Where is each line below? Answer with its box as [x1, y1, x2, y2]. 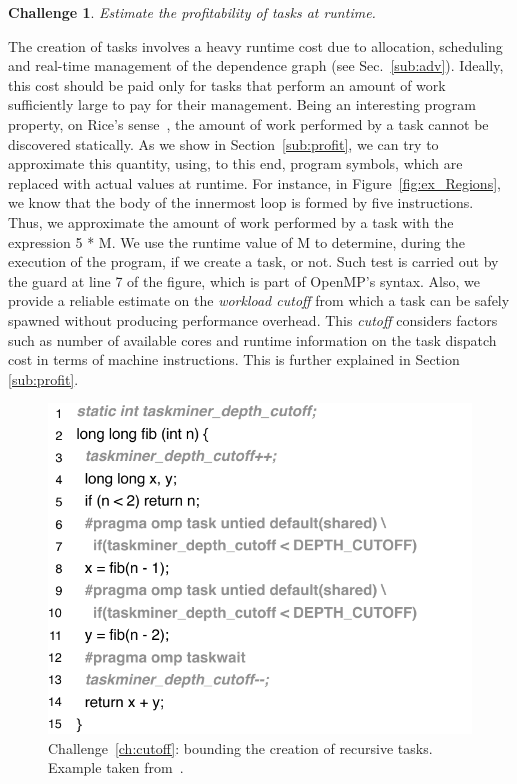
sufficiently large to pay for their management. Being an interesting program [8, 94, 477, 115]
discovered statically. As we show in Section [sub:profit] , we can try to [8, 133, 439, 154]
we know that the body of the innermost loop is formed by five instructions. [8, 192, 474, 213]
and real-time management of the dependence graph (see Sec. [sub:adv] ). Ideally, [8, 55, 504, 76]
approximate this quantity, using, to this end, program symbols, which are [8, 153, 463, 174]
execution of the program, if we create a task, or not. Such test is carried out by [8, 251, 499, 272]
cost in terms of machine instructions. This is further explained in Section [8, 349, 460, 370]
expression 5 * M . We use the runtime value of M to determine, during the [8, 231, 465, 252]
